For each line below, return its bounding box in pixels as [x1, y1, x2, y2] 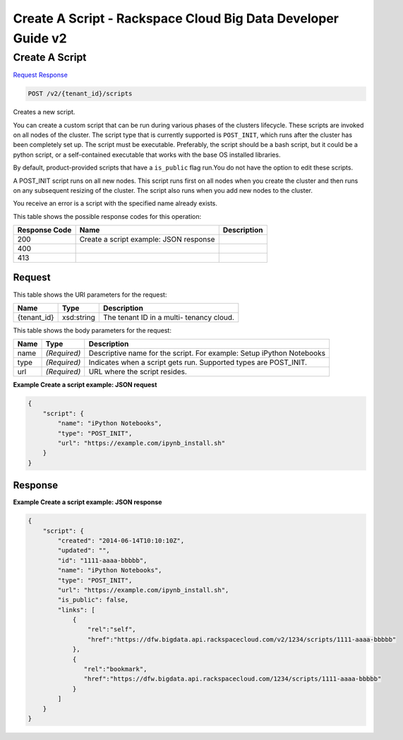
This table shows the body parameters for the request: [13, 326, 172, 335]
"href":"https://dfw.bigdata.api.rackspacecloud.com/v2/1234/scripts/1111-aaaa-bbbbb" [87, 635, 397, 643]
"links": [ [57, 606, 95, 614]
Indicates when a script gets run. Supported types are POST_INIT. [88, 357, 307, 367]
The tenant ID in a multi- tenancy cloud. [102, 312, 234, 322]
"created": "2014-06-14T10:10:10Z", [57, 537, 185, 544]
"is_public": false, [57, 596, 129, 604]
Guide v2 [13, 30, 67, 46]
